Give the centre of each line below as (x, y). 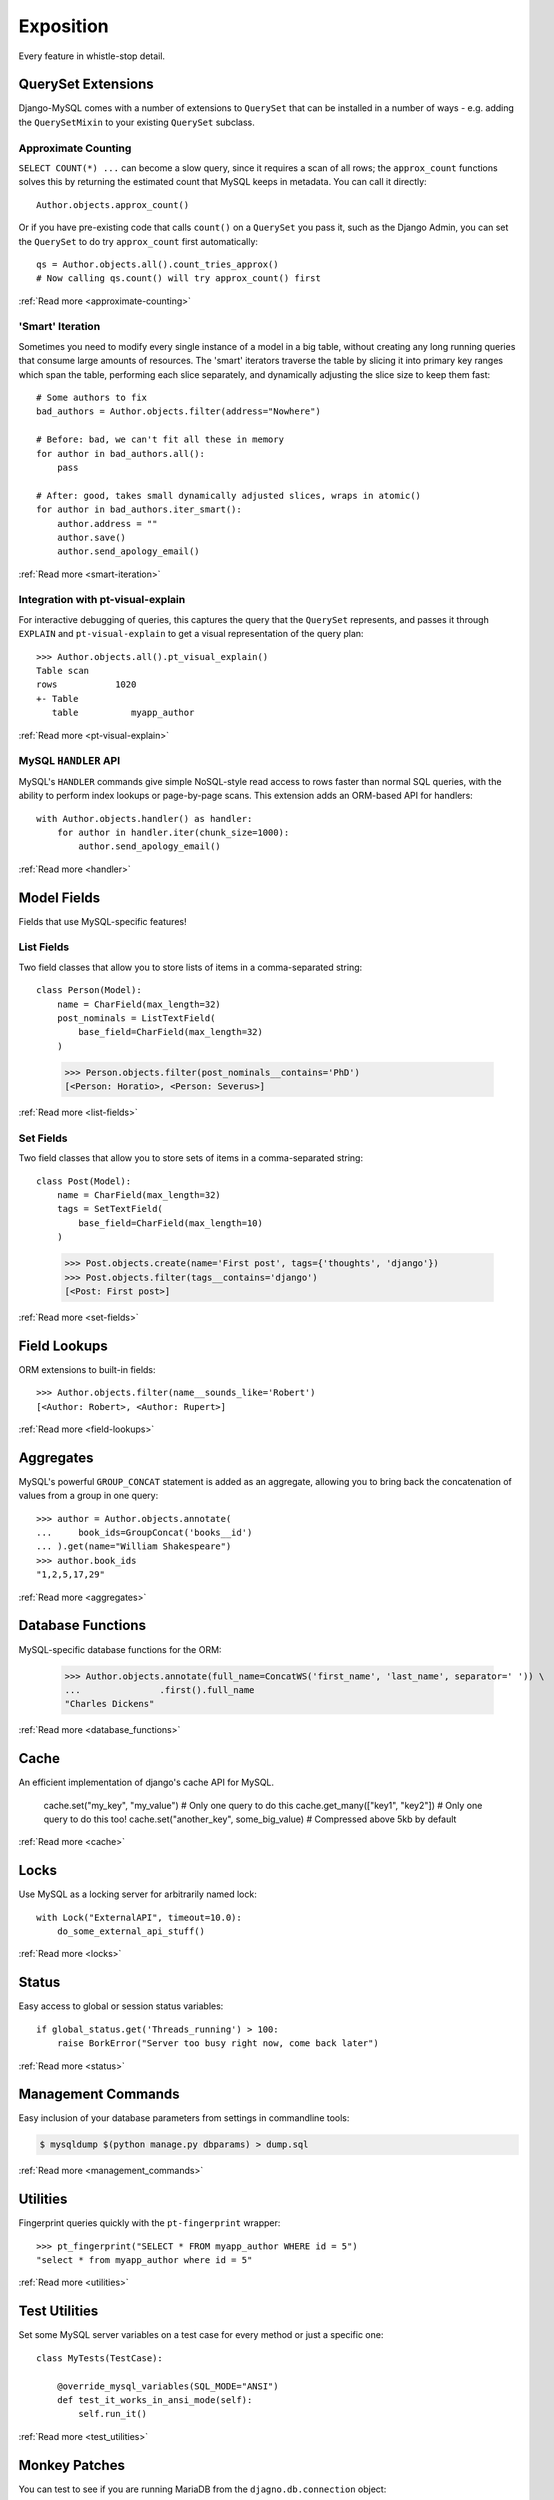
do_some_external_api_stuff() (130, 1931)
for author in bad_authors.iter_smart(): (139, 509)
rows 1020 (86, 684)
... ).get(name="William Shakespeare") (134, 1546)
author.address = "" (107, 523)
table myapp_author (123, 713)
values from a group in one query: (88, 1496)
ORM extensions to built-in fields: (87, 1369)
